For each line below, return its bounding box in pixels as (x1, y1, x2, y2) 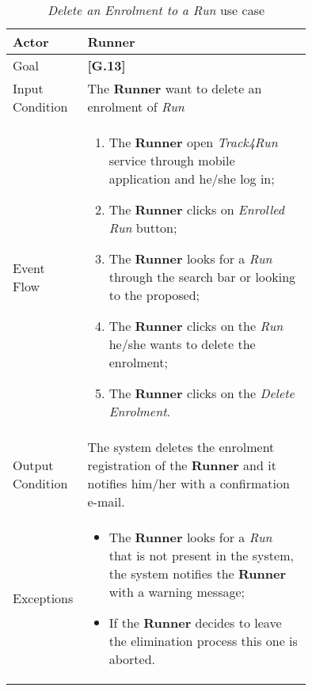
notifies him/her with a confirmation (87, 474, 290, 492)
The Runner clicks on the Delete (108, 384, 295, 402)
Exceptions (13, 589, 74, 607)
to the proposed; (108, 286, 200, 304)
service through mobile (108, 151, 235, 169)
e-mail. (87, 492, 125, 511)
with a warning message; (108, 583, 245, 601)
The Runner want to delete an (87, 79, 262, 97)
